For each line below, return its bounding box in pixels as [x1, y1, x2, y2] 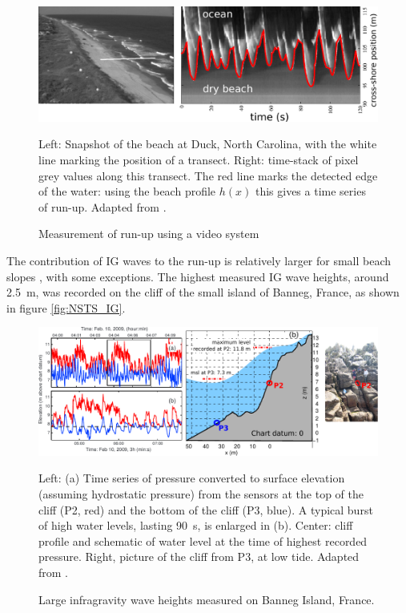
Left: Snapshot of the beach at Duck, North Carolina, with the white [38, 135, 377, 152]
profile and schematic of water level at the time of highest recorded [38, 532, 368, 549]
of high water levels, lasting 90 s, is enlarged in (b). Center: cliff [38, 517, 353, 534]
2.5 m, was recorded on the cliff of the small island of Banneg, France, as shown [6, 284, 400, 300]
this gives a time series [255, 183, 366, 200]
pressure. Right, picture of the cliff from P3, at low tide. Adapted [38, 548, 360, 565]
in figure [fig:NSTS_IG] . [6, 299, 126, 316]
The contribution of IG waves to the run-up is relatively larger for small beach [6, 252, 392, 268]
